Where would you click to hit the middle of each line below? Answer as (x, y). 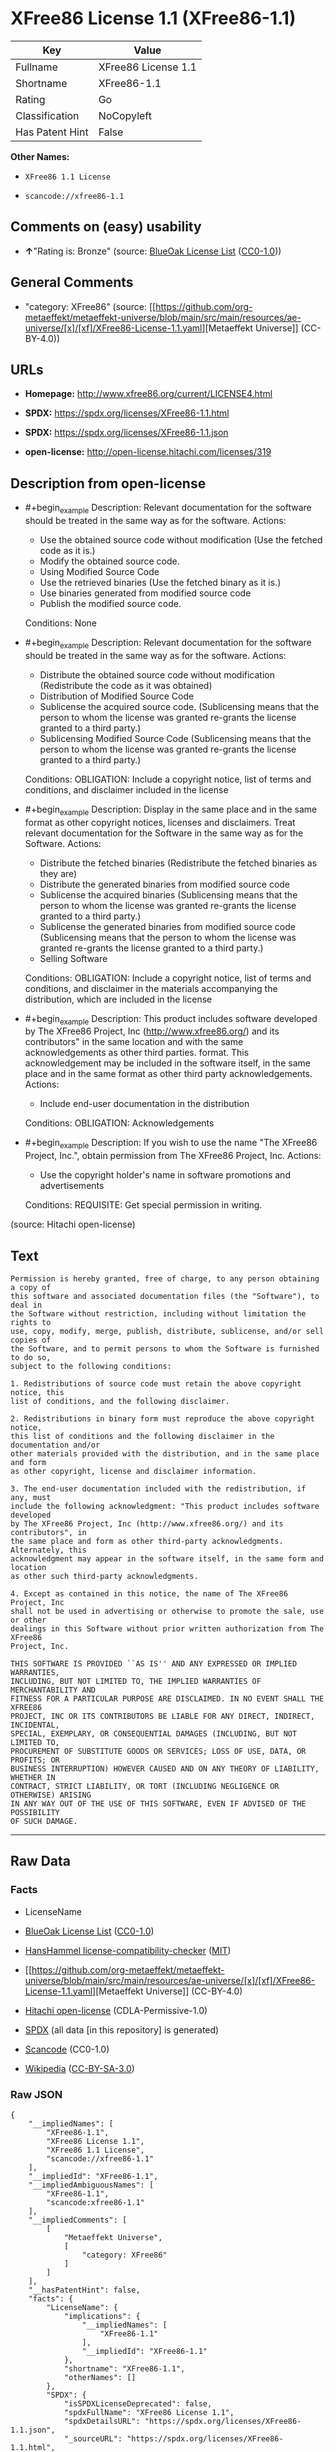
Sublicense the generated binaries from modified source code (167, 926)
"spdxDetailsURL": (102, 2421)
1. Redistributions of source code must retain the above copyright (156, 1383)
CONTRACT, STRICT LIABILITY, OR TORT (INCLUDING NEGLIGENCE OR (145, 1786)
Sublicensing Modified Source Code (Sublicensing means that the (175, 738)
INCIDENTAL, (35, 1725)
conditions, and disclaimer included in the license (126, 789)
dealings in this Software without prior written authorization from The (167, 1628)
